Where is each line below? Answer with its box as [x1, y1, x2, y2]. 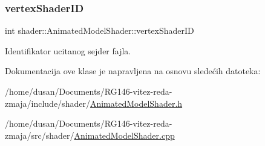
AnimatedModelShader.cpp [74, 129, 175, 141]
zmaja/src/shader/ [5, 129, 74, 141]
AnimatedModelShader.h [90, 97, 183, 109]
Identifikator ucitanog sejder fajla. [5, 44, 131, 57]
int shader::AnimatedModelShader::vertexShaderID [5, 24, 194, 37]
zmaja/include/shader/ [5, 97, 90, 109]
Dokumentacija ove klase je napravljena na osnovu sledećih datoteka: [5, 65, 261, 77]
